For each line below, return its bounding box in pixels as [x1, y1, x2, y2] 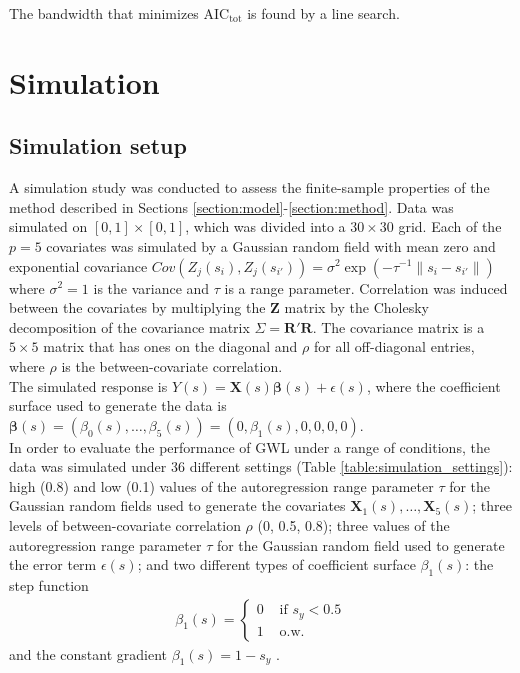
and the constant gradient [9, 643, 168, 664]
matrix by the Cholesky [284, 297, 429, 318]
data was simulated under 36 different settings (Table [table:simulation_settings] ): [9, 456, 513, 477]
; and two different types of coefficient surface [137, 554, 416, 575]
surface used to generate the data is [9, 395, 227, 416]
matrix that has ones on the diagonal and [43, 336, 298, 357]
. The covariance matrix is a [312, 316, 485, 337]
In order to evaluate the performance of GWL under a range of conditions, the [9, 436, 490, 457]
